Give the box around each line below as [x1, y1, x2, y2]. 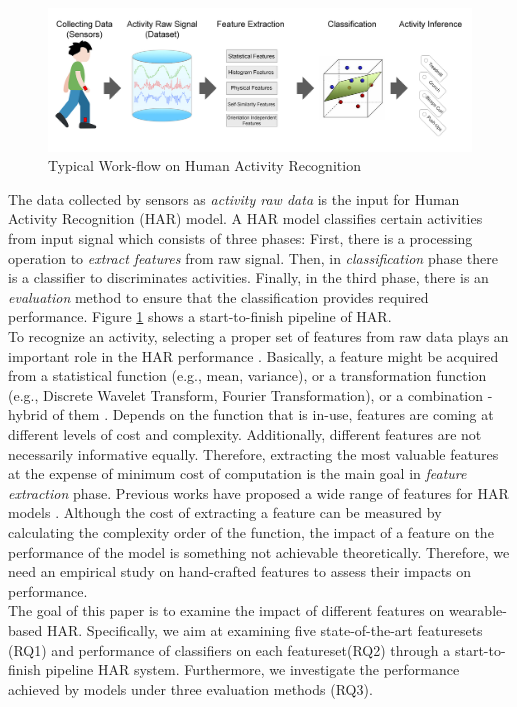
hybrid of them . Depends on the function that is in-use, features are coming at [8, 404, 494, 425]
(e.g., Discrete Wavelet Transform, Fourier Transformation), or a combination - [8, 384, 493, 405]
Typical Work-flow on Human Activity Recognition [48, 155, 361, 176]
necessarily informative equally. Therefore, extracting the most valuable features [8, 443, 499, 464]
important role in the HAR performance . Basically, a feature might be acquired [8, 345, 499, 366]
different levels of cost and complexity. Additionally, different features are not [8, 423, 482, 444]
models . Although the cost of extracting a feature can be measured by [8, 502, 442, 523]
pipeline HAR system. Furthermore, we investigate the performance [45, 659, 460, 680]
